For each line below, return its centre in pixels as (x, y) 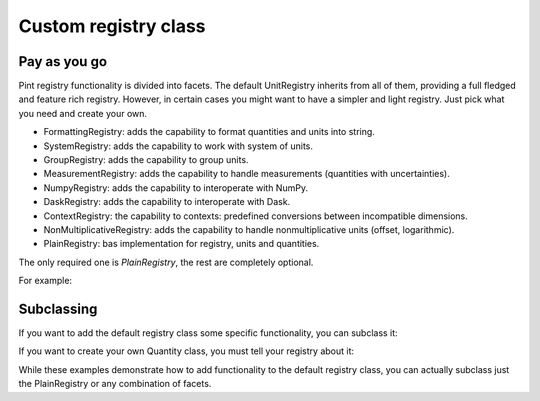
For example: (45, 281)
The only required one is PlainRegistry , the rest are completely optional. (166, 262)
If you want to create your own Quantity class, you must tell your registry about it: (186, 351)
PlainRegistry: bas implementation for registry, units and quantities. (181, 244)
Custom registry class (112, 26)
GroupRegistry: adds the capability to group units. (146, 160)
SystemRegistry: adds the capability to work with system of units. (178, 146)
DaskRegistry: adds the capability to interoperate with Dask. (167, 202)
